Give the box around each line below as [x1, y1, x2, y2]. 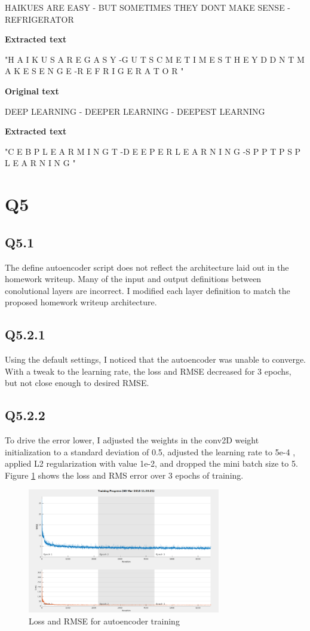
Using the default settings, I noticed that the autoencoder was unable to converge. [5, 353, 306, 366]
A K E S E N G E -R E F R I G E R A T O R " [5, 65, 184, 77]
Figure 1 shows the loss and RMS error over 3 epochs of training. [5, 468, 244, 481]
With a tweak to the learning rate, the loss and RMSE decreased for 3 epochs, [5, 364, 291, 377]
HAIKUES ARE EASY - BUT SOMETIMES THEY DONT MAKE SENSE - [5, 1, 290, 13]
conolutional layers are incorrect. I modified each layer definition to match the [5, 284, 290, 296]
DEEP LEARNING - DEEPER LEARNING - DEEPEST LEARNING [5, 105, 265, 117]
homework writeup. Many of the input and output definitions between [5, 272, 262, 285]
